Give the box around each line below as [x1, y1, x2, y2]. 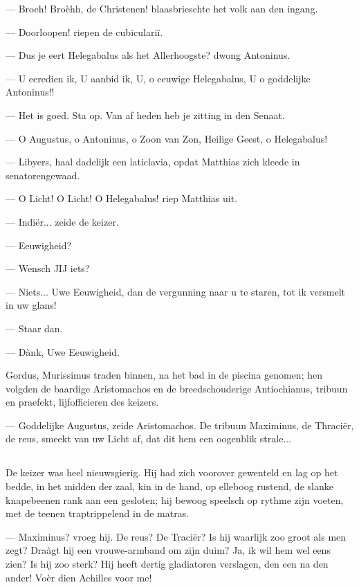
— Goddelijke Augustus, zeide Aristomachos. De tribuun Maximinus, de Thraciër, [6, 417, 354, 432]
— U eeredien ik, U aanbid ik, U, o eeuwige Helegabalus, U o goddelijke [6, 71, 311, 85]
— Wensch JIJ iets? [6, 261, 90, 276]
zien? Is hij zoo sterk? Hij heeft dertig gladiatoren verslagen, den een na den [6, 557, 329, 571]
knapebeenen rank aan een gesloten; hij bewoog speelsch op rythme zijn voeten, [6, 492, 344, 507]
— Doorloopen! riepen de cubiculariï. [6, 24, 163, 39]
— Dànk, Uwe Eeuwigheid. [6, 344, 120, 359]
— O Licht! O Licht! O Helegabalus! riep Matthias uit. [6, 191, 238, 206]
